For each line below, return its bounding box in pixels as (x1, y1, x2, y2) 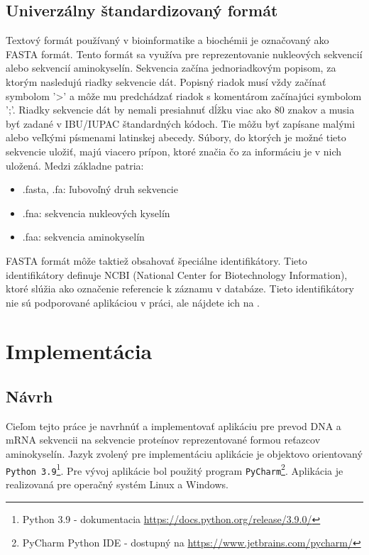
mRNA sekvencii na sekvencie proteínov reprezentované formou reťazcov (6, 432, 321, 447)
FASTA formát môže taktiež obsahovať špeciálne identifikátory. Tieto (6, 253, 307, 268)
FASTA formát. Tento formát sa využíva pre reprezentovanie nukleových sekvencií (6, 46, 363, 61)
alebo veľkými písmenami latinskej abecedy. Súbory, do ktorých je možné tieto (6, 130, 346, 145)
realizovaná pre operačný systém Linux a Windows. (6, 476, 228, 491)
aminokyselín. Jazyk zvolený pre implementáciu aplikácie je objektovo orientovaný (6, 446, 363, 461)
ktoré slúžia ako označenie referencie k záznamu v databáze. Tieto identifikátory (6, 281, 354, 296)
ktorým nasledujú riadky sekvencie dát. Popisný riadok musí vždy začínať (6, 74, 326, 89)
